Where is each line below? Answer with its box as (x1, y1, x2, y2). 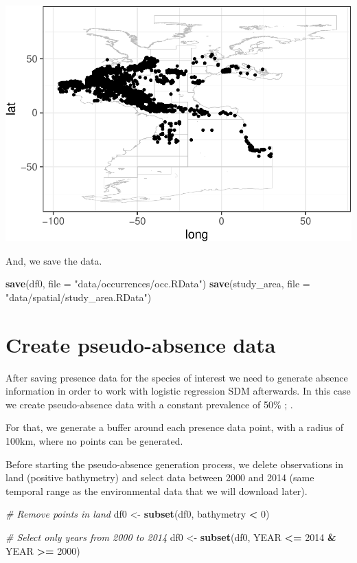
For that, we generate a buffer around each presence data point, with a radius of (5, 420, 344, 434)
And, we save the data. (5, 253, 102, 267)
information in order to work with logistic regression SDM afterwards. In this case (5, 384, 351, 398)
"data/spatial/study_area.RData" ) (5, 289, 152, 304)
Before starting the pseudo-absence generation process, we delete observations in (5, 456, 344, 471)
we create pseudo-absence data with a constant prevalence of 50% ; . (5, 397, 293, 411)
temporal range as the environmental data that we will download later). (5, 483, 308, 498)
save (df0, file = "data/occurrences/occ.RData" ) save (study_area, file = (5, 276, 310, 291)
